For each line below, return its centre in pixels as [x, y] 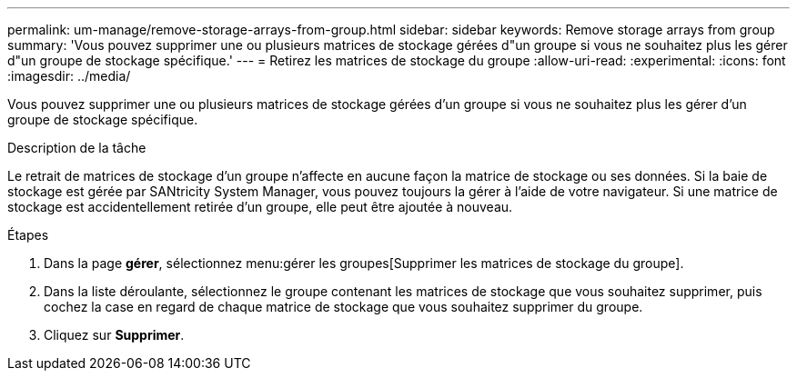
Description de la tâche [77, 148]
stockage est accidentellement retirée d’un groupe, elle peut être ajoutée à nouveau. [260, 207]
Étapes [28, 235]
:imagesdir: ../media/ [69, 76]
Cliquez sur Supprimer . [114, 335]
